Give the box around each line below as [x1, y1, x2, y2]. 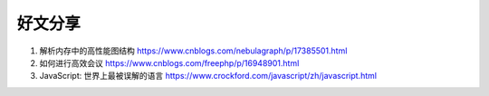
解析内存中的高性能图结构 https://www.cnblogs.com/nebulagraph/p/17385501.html [39, 45, 348, 56]
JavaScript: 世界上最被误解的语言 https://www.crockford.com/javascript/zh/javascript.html [39, 71, 378, 82]
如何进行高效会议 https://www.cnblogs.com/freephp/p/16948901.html [39, 57, 300, 68]
